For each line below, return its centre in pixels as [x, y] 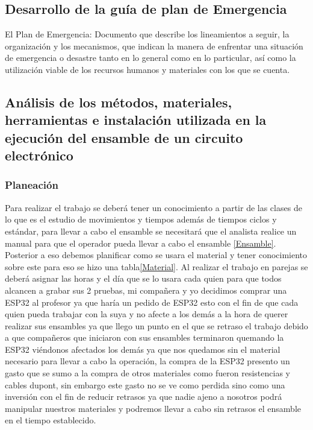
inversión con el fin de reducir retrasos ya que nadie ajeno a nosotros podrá [144, 397]
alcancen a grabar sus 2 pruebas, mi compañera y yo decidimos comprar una [146, 290]
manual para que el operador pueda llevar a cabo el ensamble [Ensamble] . [141, 243]
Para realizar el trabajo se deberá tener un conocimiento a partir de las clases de [153, 207]
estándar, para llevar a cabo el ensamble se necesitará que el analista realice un [151, 231]
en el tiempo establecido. [51, 420]
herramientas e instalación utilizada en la [136, 120]
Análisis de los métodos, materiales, [119, 102]
